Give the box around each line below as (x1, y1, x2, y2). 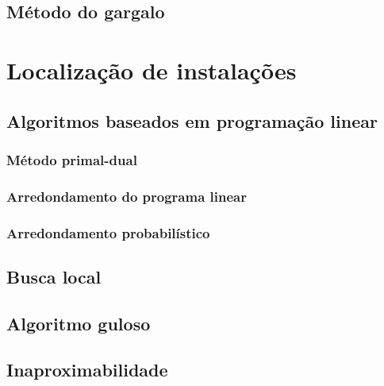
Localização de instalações (6, 53, 297, 86)
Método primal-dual (6, 149, 137, 169)
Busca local (6, 264, 102, 288)
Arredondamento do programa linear (6, 186, 248, 206)
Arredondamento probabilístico (6, 222, 210, 242)
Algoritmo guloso (6, 311, 151, 335)
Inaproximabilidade (6, 357, 168, 382)
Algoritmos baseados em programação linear (6, 108, 378, 133)
